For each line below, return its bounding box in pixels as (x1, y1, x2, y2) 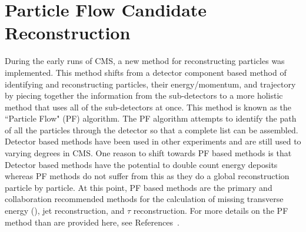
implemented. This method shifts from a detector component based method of (5, 66, 287, 78)
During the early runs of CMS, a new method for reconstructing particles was (5, 55, 285, 67)
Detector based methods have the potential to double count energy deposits (5, 158, 278, 170)
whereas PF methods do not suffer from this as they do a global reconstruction (5, 170, 290, 182)
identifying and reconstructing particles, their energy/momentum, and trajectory (5, 78, 296, 90)
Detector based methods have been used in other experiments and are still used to (5, 135, 301, 147)
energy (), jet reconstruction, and (5, 204, 125, 217)
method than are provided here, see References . (5, 216, 179, 228)
